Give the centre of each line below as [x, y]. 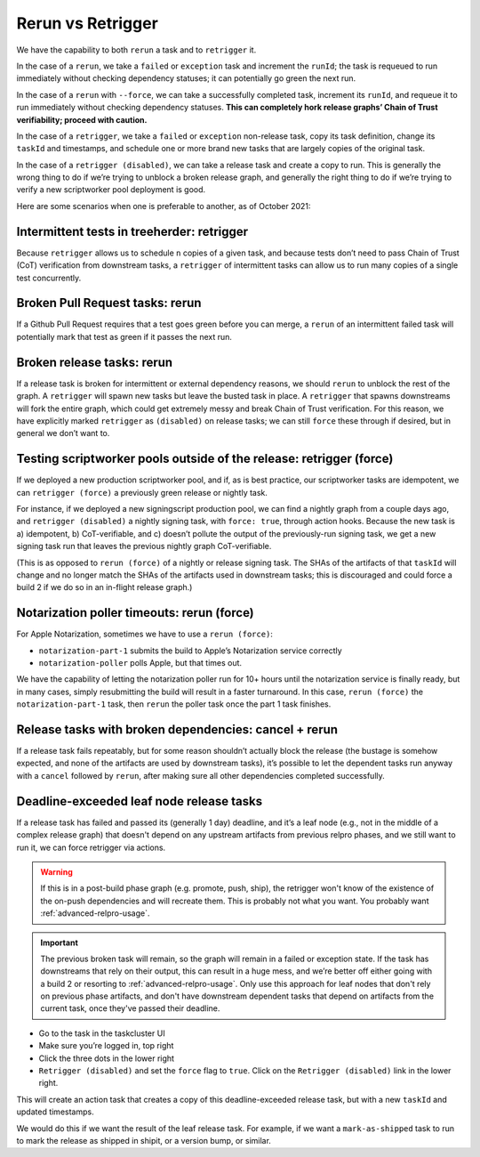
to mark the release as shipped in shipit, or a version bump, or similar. [144, 1140]
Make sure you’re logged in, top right [106, 1046]
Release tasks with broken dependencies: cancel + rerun [177, 729]
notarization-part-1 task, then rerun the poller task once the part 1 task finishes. [174, 704]
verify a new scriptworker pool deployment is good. [111, 190]
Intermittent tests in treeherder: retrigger [132, 231]
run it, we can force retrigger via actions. [91, 847]
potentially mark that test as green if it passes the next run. [124, 336]
